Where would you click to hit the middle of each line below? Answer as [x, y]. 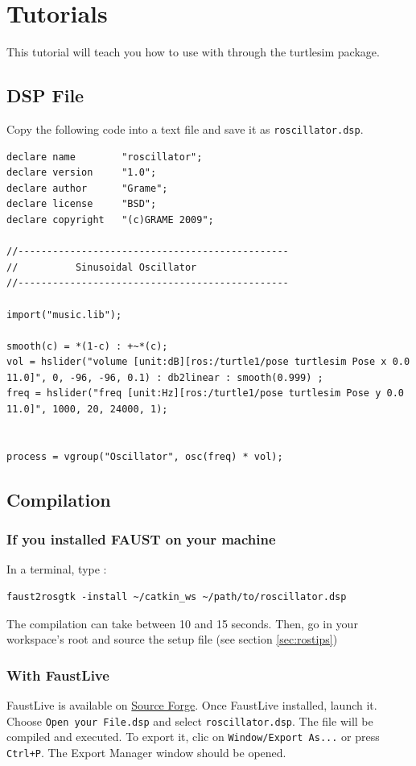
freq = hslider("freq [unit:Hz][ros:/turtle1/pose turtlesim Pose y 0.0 [205, 393]
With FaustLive [58, 675]
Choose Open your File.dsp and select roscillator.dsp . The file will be [190, 720]
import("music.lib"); [64, 315]
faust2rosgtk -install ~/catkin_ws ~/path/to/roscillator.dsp [177, 597]
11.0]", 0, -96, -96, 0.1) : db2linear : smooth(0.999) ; [165, 377]
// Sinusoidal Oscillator [102, 267]
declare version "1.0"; [82, 173]
